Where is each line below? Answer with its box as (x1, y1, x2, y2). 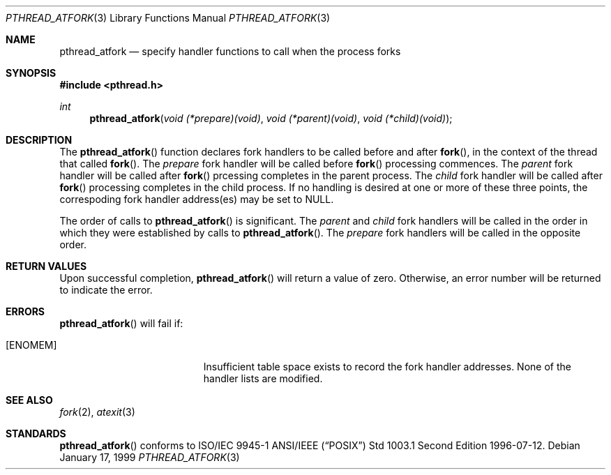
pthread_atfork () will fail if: (59, 317, 183, 329)
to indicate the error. (59, 284, 153, 296)
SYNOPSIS (6, 67, 56, 79)
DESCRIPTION (6, 134, 73, 146)
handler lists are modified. (203, 372, 323, 384)
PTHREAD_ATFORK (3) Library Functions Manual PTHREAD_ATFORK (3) (6, 12, 331, 24)
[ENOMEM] (6, 339, 57, 351)
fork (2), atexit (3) (59, 406, 135, 418)
